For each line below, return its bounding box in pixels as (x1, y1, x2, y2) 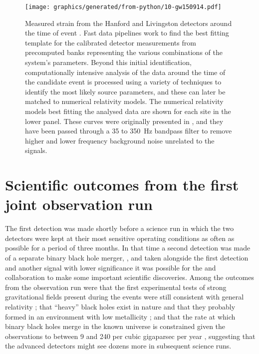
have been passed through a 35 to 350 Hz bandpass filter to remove (25, 125, 232, 136)
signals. (25, 145, 47, 155)
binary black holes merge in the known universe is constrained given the (5, 321, 226, 331)
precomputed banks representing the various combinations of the (25, 47, 223, 57)
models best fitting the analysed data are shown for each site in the (25, 106, 231, 116)
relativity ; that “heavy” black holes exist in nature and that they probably (5, 301, 236, 312)
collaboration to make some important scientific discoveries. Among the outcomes (5, 272, 254, 282)
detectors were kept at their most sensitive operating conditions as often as (5, 232, 235, 243)
